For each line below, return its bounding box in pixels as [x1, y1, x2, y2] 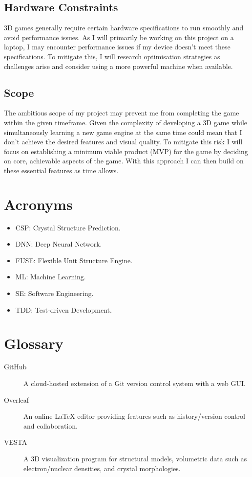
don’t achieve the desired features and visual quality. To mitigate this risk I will [4, 136, 243, 147]
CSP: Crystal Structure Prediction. [15, 222, 121, 232]
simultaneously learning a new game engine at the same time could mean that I [4, 127, 242, 137]
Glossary [4, 333, 63, 353]
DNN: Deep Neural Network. [15, 239, 102, 249]
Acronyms [4, 194, 73, 214]
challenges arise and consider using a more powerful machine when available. [4, 61, 233, 71]
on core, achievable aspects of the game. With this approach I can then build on [4, 156, 244, 166]
